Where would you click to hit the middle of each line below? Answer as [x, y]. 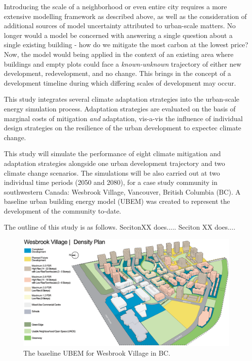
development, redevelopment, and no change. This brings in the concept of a [118, 73]
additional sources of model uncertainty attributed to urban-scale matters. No [120, 26]
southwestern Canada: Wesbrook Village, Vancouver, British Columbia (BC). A [122, 191]
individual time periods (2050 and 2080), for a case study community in [111, 182]
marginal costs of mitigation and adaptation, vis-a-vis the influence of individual [123, 118]
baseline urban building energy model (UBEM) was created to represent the [117, 201]
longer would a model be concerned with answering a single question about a [118, 35]
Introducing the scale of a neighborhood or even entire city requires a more [116, 6]
